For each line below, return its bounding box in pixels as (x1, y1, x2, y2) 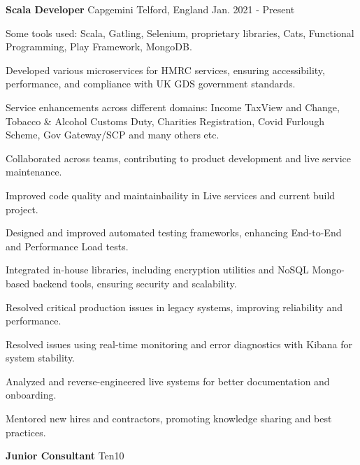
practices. (6, 424, 46, 439)
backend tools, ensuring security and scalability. (32, 276, 237, 290)
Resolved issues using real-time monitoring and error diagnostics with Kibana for (6, 336, 353, 351)
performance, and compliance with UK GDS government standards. (6, 76, 296, 91)
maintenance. (6, 164, 62, 179)
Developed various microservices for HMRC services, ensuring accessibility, (6, 62, 325, 77)
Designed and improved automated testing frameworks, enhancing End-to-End (6, 225, 342, 240)
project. (6, 201, 38, 216)
